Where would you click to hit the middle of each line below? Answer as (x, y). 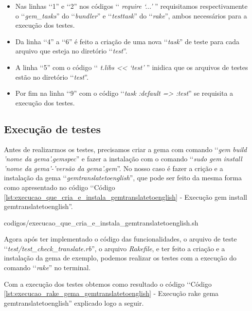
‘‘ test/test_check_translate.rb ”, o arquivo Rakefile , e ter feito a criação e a (115, 248)
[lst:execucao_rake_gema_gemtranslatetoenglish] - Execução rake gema (111, 293)
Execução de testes (52, 129)
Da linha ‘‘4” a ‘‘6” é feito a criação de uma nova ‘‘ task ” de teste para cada (127, 41)
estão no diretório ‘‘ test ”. (52, 77)
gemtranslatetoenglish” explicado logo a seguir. (74, 302)
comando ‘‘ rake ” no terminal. (47, 268)
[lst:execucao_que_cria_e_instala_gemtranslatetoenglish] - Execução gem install (126, 197)
